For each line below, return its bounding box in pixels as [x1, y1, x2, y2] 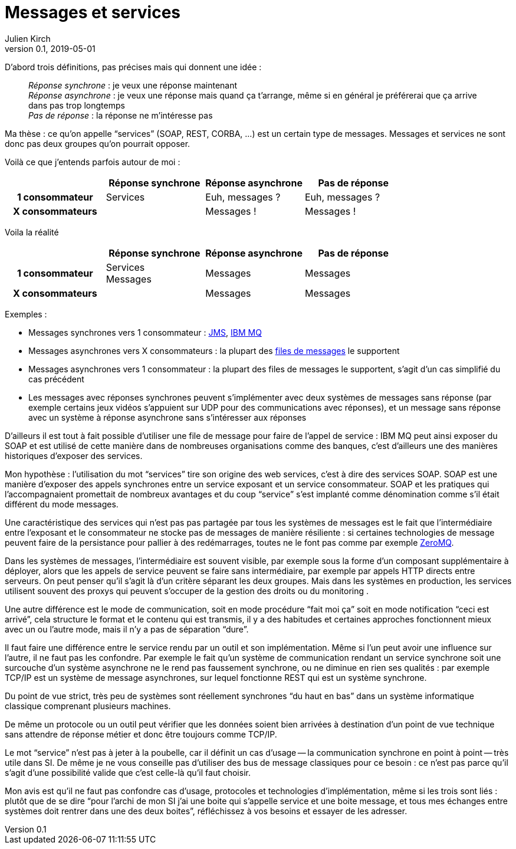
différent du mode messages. [5, 499, 119, 509]
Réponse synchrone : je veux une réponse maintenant [28, 80, 238, 90]
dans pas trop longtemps [28, 100, 125, 110]
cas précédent [28, 373, 84, 384]
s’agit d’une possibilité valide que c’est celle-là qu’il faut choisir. [5, 767, 251, 778]
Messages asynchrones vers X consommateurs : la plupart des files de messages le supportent [28, 345, 400, 356]
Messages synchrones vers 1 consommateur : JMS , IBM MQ [28, 327, 262, 337]
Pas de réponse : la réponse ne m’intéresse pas [28, 110, 213, 120]
